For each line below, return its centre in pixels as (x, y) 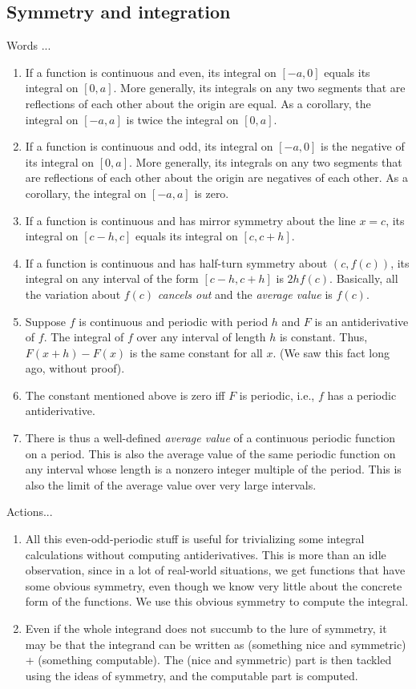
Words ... (29, 45)
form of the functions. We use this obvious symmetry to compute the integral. (217, 601)
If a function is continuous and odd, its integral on (149, 146)
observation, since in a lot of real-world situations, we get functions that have (215, 570)
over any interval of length (201, 337)
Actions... (30, 512)
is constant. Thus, (323, 337)
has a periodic (362, 395)
